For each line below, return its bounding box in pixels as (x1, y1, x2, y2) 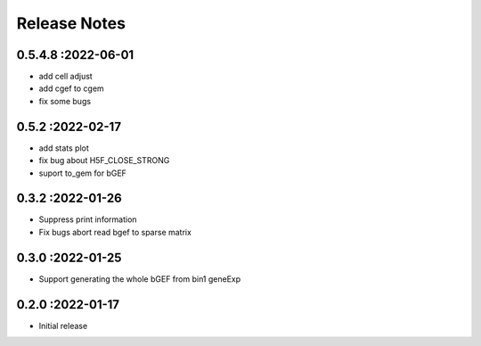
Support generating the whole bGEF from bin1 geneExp (38, 273, 241, 284)
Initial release (38, 320, 88, 331)
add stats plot (38, 143, 89, 153)
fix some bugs (38, 95, 92, 106)
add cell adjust (38, 71, 93, 82)
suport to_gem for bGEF (38, 168, 126, 178)
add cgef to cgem (38, 83, 104, 94)
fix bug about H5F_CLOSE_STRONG (38, 155, 170, 166)
